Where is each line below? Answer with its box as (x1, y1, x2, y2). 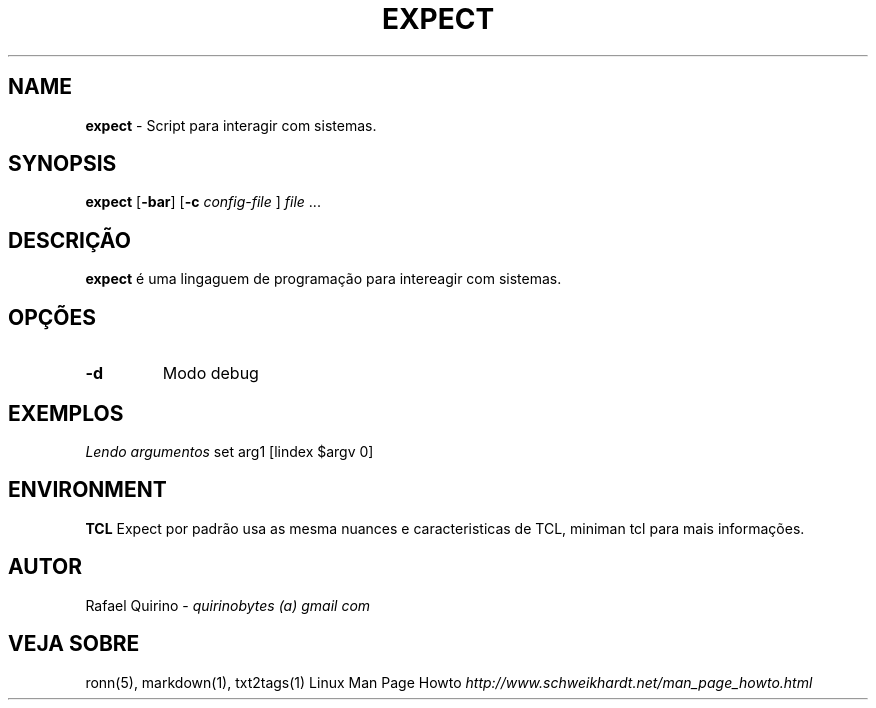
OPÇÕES (8, 304, 97, 330)
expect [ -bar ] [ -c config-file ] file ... (85, 193, 321, 211)
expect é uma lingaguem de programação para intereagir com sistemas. (85, 270, 562, 288)
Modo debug (162, 363, 259, 384)
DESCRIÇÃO (8, 227, 131, 253)
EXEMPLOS (8, 400, 124, 426)
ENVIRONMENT (8, 477, 167, 503)
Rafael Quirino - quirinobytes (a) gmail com (85, 596, 371, 614)
